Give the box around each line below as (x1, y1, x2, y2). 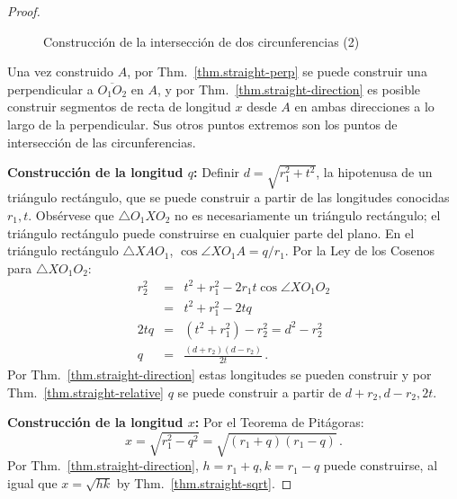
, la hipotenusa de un (316, 163, 433, 182)
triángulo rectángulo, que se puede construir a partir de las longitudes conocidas (7, 188, 450, 207)
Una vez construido (7, 62, 113, 81)
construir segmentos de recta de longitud (7, 97, 231, 116)
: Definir (193, 163, 240, 182)
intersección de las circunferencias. (7, 132, 196, 151)
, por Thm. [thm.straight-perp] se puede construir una (127, 62, 427, 81)
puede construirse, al (323, 456, 438, 475)
